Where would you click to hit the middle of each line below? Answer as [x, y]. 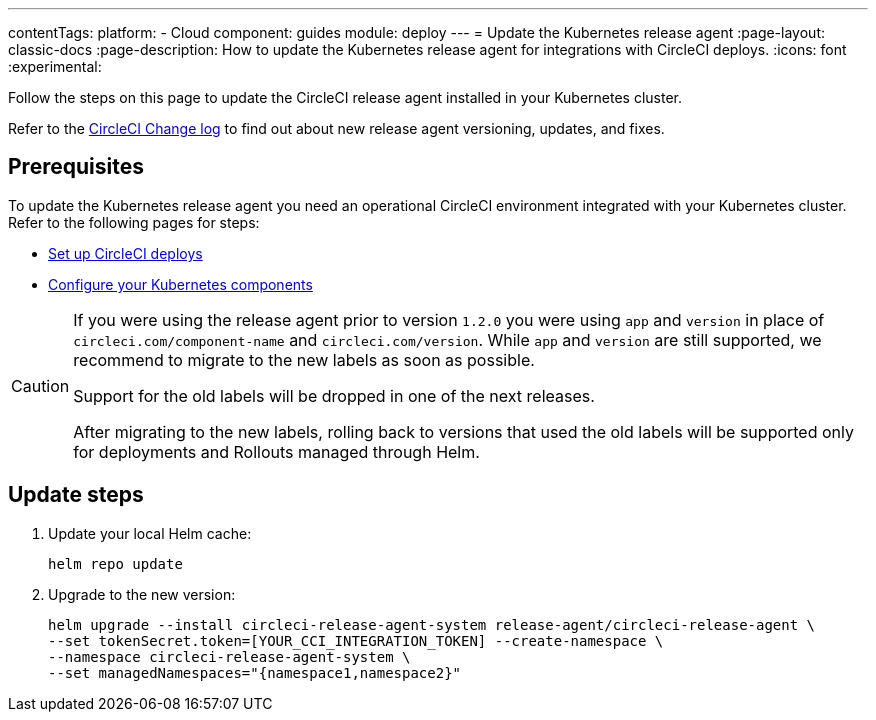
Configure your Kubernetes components [180, 284]
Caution [40, 385]
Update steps [76, 495]
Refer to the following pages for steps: [134, 222]
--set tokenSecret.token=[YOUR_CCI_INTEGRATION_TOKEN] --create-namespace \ [356, 640]
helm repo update [115, 563]
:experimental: [55, 66]
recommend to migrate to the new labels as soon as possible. [304, 359]
